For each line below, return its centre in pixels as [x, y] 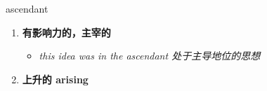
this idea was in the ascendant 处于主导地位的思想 [150, 56]
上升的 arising [55, 79]
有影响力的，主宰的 [66, 32]
